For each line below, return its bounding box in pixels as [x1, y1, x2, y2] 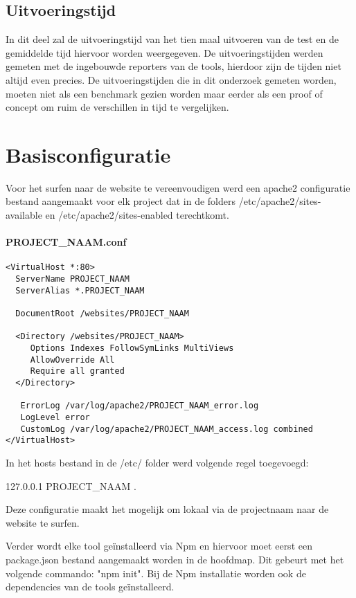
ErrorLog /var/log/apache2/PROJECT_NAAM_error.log [20, 401, 259, 411]
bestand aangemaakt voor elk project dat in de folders [6, 194, 236, 208]
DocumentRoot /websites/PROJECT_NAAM [15, 309, 189, 319]
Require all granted [30, 366, 125, 377]
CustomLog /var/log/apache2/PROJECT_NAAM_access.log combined [20, 424, 313, 434]
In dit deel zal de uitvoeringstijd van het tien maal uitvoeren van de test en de [6, 32, 339, 46]
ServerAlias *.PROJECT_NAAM [15, 285, 145, 296]
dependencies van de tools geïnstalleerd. [6, 579, 175, 594]
